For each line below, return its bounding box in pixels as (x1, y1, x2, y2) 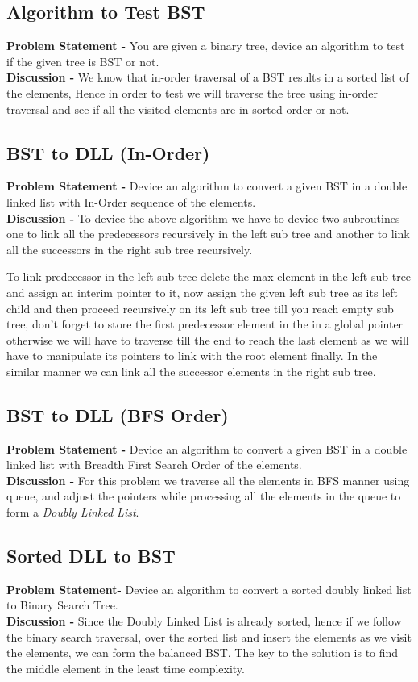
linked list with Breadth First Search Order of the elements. (6, 456, 302, 473)
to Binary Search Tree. (6, 596, 118, 613)
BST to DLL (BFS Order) (6, 402, 229, 427)
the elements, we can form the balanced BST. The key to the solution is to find (6, 644, 399, 661)
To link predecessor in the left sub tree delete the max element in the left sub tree (6, 268, 412, 285)
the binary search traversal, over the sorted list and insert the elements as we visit (6, 628, 412, 645)
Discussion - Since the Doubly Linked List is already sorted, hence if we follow (6, 613, 402, 630)
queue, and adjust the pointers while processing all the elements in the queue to (6, 487, 401, 504)
